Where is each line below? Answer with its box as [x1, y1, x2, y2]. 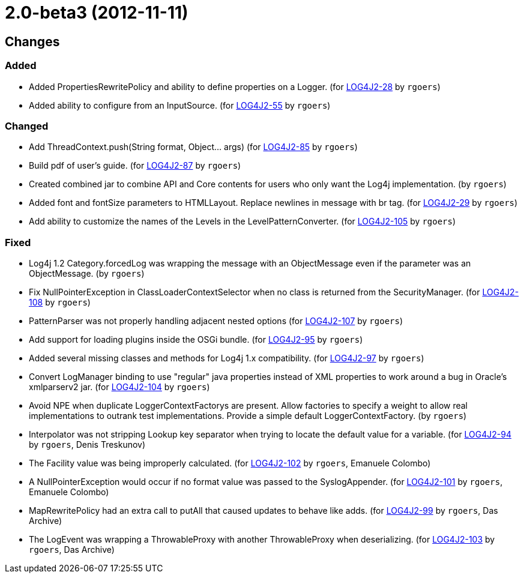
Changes [5, 34, 60, 49]
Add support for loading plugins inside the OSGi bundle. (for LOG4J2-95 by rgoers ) [29, 334, 363, 345]
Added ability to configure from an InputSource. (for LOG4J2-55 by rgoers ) [29, 100, 331, 110]
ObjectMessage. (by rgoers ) [29, 268, 145, 279]
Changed [5, 119, 49, 132]
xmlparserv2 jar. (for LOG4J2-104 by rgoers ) [29, 382, 210, 393]
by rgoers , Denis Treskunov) [29, 439, 146, 450]
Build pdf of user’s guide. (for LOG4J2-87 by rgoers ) [29, 160, 241, 171]
